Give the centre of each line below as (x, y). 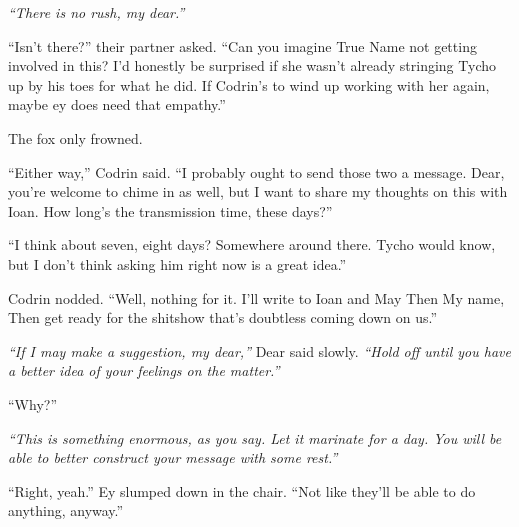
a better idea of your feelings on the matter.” (144, 370)
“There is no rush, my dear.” (96, 12)
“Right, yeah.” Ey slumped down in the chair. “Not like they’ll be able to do (242, 490)
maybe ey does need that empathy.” (117, 104)
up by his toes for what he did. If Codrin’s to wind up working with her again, (249, 84)
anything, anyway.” (66, 510)
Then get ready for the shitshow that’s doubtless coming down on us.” (223, 317)
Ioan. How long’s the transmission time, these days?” (170, 210)
